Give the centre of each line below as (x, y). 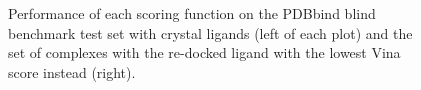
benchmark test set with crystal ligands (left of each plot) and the (210, 32)
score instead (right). (72, 71)
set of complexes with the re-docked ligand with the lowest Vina (204, 52)
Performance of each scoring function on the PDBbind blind (192, 13)
